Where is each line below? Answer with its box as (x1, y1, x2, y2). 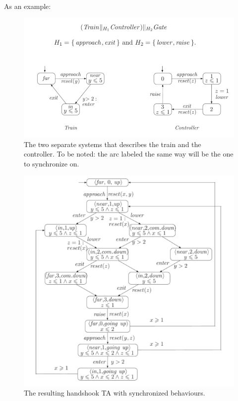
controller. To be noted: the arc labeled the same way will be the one (24, 149, 234, 159)
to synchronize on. (24, 158, 79, 168)
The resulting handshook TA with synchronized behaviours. (24, 388, 205, 398)
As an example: (4, 1, 51, 11)
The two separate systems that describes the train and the (24, 139, 201, 149)
